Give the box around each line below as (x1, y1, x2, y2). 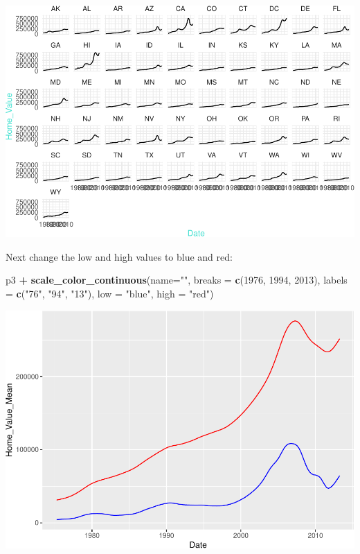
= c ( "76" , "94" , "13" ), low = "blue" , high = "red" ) (6, 286, 214, 301)
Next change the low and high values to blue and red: (6, 249, 233, 263)
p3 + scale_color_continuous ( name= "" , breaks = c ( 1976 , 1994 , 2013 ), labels (6, 272, 348, 287)
